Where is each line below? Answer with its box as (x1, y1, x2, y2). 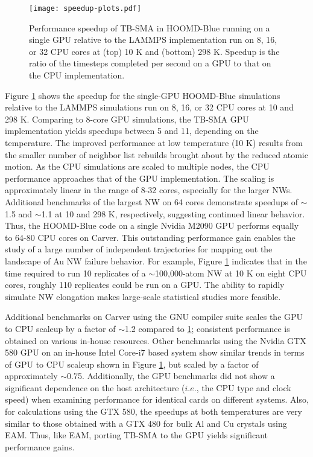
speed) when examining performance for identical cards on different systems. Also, (5, 393, 309, 406)
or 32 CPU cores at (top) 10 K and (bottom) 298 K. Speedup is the (29, 45, 280, 57)
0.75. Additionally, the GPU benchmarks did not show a (67, 369, 275, 382)
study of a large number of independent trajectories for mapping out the (5, 243, 273, 255)
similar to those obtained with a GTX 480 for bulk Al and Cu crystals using (5, 417, 287, 429)
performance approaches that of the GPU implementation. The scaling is (5, 171, 274, 184)
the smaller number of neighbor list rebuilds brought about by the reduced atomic (5, 148, 308, 161)
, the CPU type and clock (196, 381, 291, 394)
